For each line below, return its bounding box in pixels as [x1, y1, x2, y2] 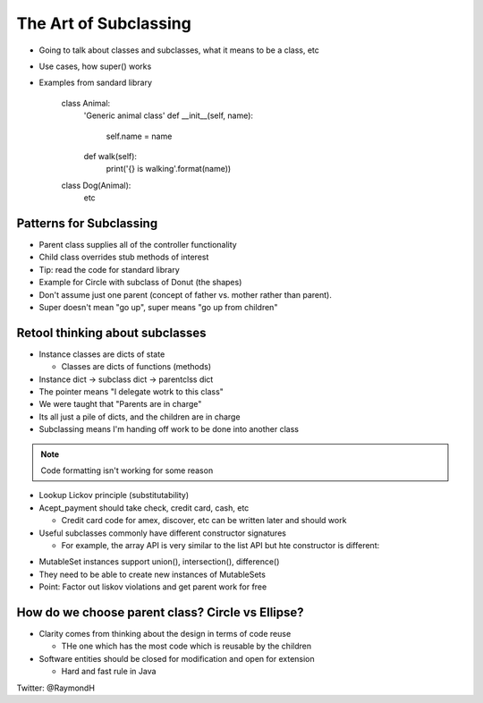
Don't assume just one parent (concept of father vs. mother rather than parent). [38, 289, 333, 300]
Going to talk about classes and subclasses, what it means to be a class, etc [38, 45, 319, 55]
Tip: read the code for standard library [38, 264, 181, 275]
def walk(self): [83, 150, 138, 161]
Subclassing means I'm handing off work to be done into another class [38, 424, 300, 435]
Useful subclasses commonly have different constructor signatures [38, 528, 286, 538]
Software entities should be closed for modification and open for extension [38, 653, 315, 664]
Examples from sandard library [38, 77, 152, 89]
